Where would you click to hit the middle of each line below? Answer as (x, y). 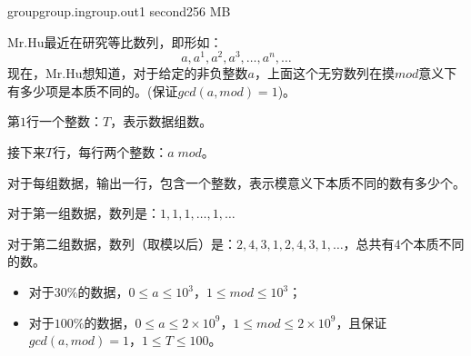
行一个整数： (65, 121)
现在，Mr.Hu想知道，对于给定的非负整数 (128, 73)
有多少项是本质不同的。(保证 (93, 90)
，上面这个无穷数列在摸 (324, 73)
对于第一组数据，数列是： (84, 213)
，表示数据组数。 (161, 121)
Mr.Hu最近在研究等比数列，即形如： (115, 41)
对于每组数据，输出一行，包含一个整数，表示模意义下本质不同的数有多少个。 (236, 182)
